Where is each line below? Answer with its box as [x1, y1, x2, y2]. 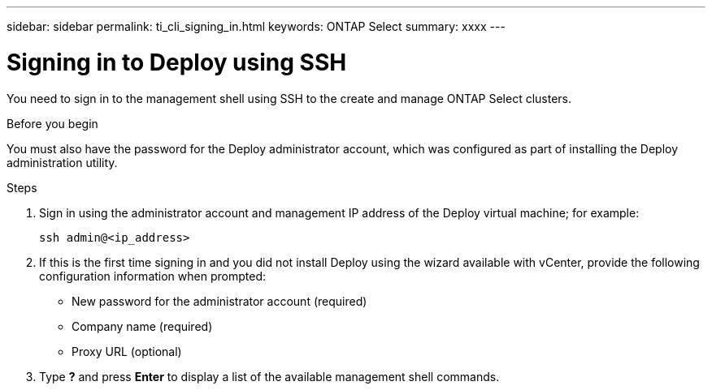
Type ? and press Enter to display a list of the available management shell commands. [39, 369, 500, 384]
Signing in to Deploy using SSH [7, 48, 347, 76]
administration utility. [7, 155, 118, 169]
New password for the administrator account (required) [72, 294, 367, 308]
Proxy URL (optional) [72, 344, 182, 358]
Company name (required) [72, 319, 213, 333]
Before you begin [7, 116, 98, 131]
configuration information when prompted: [39, 268, 266, 283]
